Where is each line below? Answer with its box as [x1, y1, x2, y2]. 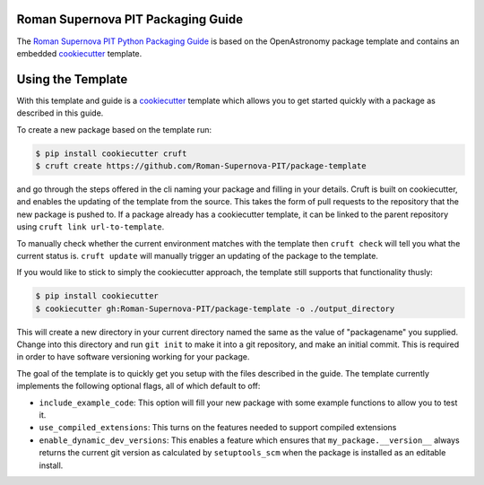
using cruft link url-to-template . [16, 221, 165, 232]
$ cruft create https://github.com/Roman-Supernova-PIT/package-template [35, 160, 367, 170]
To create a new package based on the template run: [16, 124, 212, 134]
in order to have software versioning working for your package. [16, 351, 250, 362]
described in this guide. [16, 108, 104, 118]
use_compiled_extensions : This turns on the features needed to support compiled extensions [39, 422, 397, 433]
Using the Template [16, 72, 128, 87]
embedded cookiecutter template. [16, 48, 143, 58]
